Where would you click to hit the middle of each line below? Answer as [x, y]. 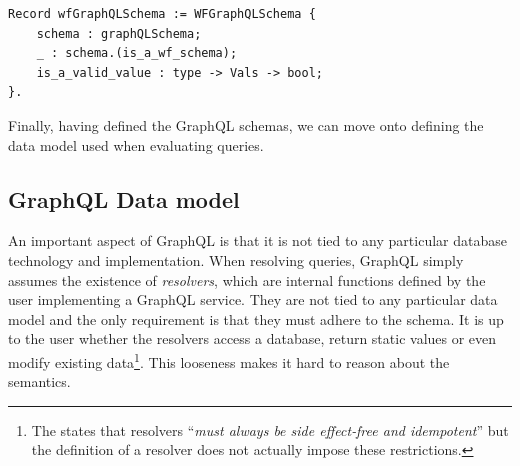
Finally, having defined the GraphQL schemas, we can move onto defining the [246, 124]
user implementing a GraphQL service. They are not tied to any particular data [253, 299]
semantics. [39, 381]
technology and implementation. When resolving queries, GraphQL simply [236, 259]
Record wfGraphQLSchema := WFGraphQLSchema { [162, 14]
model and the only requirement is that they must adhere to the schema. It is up [256, 318]
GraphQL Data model [124, 198]
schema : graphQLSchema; [119, 33]
